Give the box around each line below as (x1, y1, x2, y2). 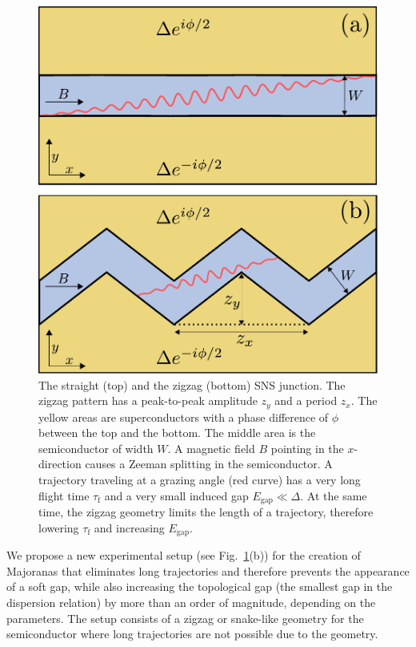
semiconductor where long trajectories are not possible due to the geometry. (6, 625, 378, 642)
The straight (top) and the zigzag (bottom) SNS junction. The (38, 376, 346, 393)
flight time (38, 487, 90, 503)
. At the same (300, 487, 367, 503)
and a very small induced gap (104, 487, 249, 503)
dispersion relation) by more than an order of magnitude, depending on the (6, 593, 376, 610)
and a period (274, 392, 338, 409)
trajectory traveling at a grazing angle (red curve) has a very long (38, 471, 361, 488)
